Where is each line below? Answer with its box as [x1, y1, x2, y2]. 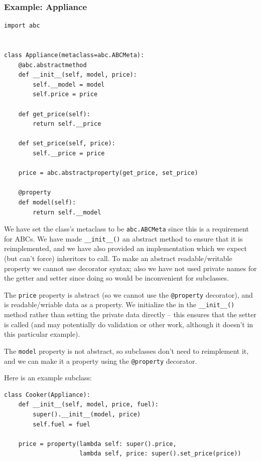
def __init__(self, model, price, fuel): [18, 401, 159, 408]
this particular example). [4, 329, 80, 339]
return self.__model [33, 208, 101, 216]
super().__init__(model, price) [33, 410, 141, 418]
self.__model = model [33, 81, 105, 88]
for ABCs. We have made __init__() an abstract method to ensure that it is [4, 233, 243, 244]
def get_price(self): [18, 110, 90, 118]
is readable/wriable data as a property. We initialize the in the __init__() [4, 299, 235, 310]
